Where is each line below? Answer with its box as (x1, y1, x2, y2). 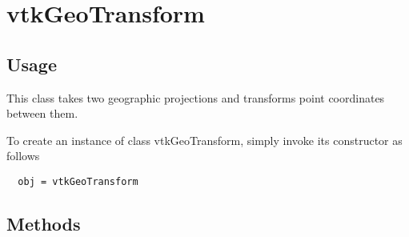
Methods (6, 211, 81, 235)
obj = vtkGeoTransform (18, 175, 138, 187)
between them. (6, 105, 78, 122)
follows (6, 147, 40, 164)
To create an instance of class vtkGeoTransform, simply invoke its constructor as (6, 131, 403, 148)
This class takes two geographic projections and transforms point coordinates (6, 89, 385, 106)
